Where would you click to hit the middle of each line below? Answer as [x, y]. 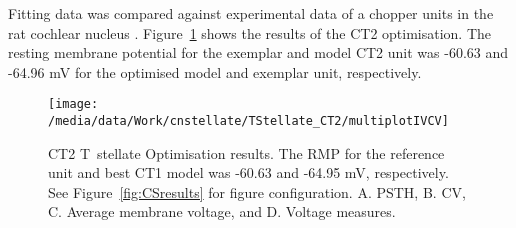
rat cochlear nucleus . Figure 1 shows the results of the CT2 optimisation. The [250, 32]
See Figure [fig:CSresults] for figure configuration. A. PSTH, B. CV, [257, 191]
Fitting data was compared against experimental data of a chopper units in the [251, 13]
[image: [73, 104]
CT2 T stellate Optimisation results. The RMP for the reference [246, 152]
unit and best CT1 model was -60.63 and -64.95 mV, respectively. [248, 172]
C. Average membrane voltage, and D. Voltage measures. [222, 211]
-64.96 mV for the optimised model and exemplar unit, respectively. [215, 71]
